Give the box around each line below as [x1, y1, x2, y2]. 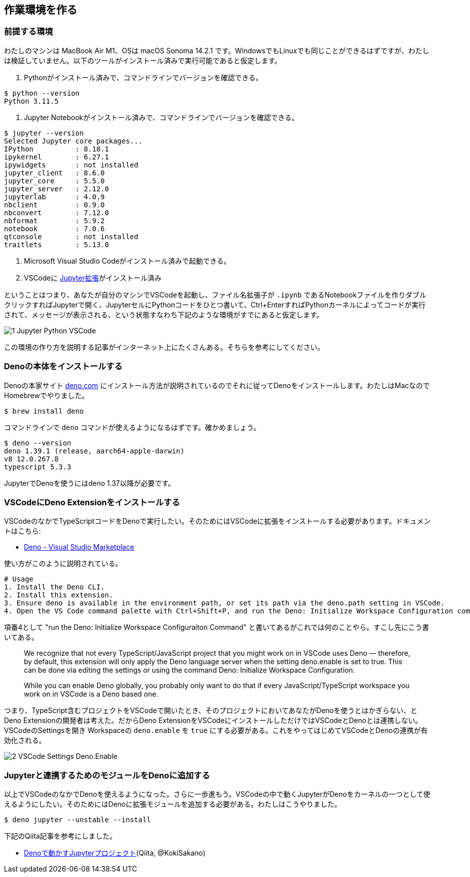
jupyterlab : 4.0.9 [4, 192, 105, 201]
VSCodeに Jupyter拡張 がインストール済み [24, 273, 162, 282]
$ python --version [4, 89, 80, 97]
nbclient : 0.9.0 [4, 200, 105, 209]
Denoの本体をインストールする [4, 361, 122, 372]
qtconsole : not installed [4, 232, 138, 241]
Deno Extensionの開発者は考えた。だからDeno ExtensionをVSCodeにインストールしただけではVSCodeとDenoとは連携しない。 [4, 716, 422, 725]
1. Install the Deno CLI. [4, 583, 105, 591]
